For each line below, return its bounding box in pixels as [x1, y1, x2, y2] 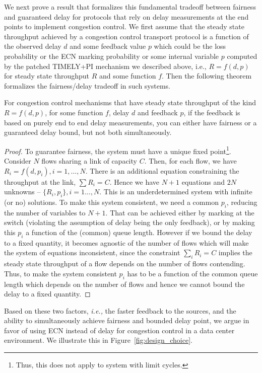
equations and [181, 176, 225, 187]
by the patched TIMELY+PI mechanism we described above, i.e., [4, 60, 207, 71]
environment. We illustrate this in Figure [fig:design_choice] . [4, 335, 192, 345]
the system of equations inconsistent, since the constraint [4, 247, 180, 258]
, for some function [45, 107, 103, 117]
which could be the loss [154, 41, 226, 51]
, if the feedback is [183, 107, 240, 117]
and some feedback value [70, 41, 146, 51]
